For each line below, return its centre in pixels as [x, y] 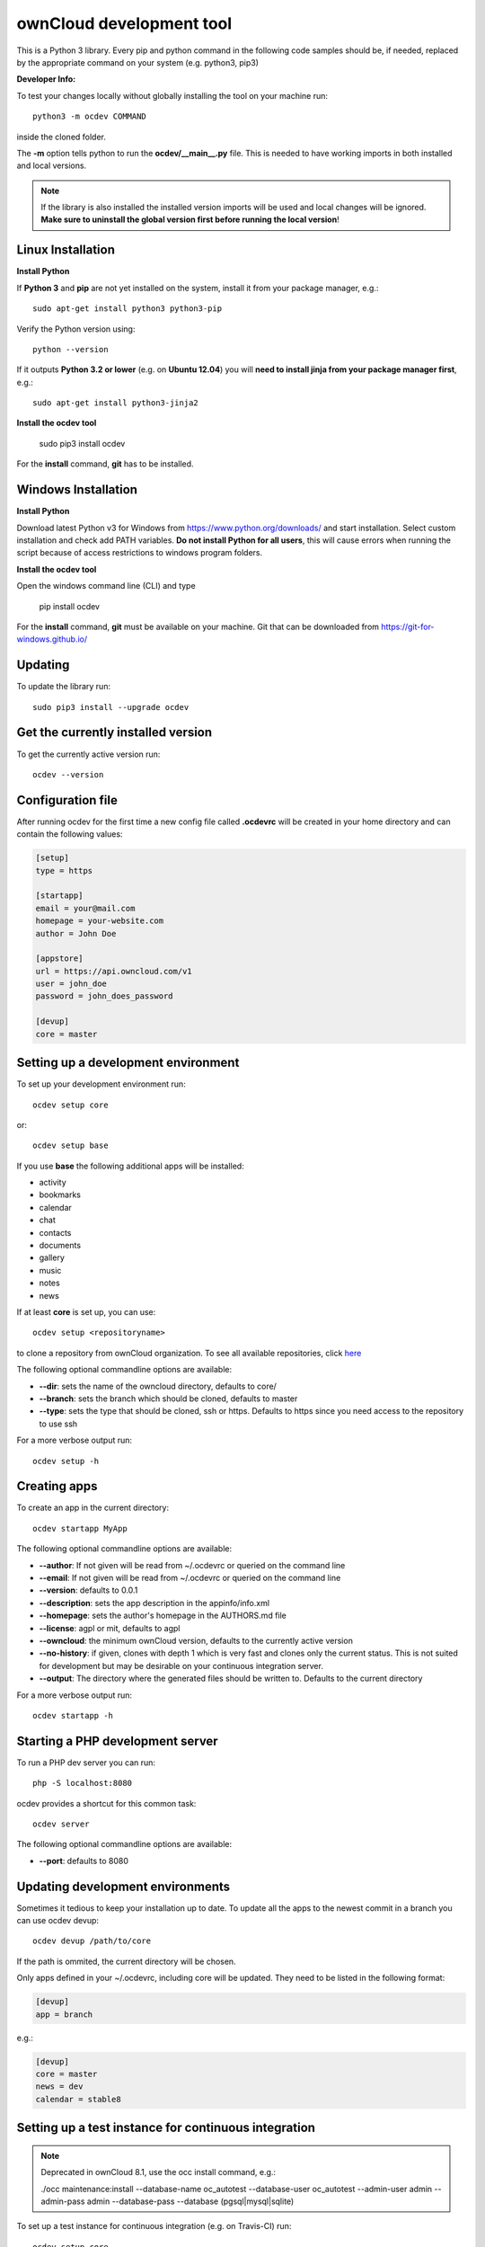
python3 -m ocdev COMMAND [90, 116]
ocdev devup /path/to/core [92, 1941]
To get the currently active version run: [88, 754]
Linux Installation [66, 250]
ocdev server [61, 1824]
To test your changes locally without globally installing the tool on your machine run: [172, 95]
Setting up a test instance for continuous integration [166, 2128]
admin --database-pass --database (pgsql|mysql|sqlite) [190, 2201]
